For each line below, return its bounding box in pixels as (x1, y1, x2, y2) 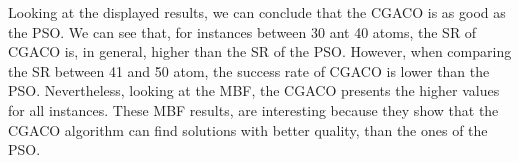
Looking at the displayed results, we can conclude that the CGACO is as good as (8, 2, 506, 22)
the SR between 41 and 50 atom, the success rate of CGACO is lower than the (8, 60, 490, 81)
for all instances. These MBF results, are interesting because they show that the (8, 99, 499, 120)
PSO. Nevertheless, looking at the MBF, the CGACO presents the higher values (8, 80, 500, 101)
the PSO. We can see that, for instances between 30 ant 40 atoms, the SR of (8, 21, 477, 42)
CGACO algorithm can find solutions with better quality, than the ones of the (8, 119, 488, 140)
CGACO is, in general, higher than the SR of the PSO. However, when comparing (8, 41, 512, 62)
